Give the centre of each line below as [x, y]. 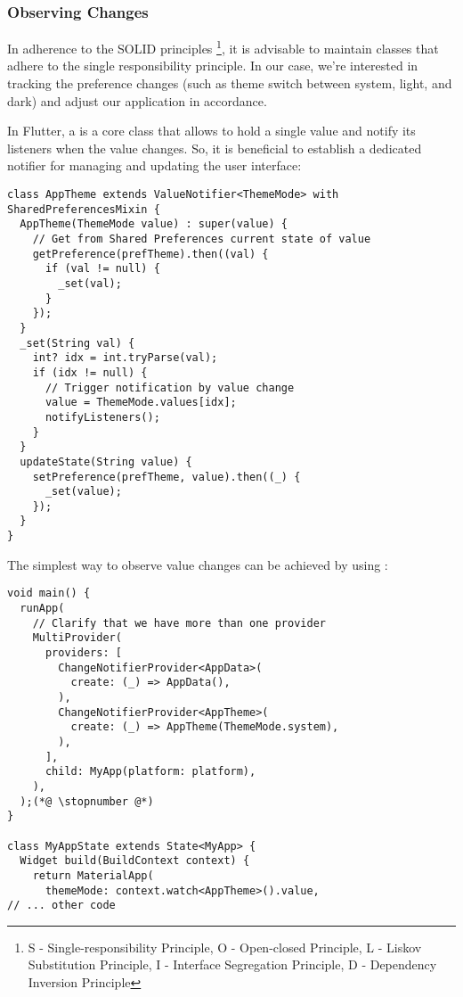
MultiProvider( [77, 638]
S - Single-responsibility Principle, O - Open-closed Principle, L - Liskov [225, 947]
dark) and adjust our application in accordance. [137, 100]
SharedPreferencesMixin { [84, 209]
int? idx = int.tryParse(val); [125, 358]
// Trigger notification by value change [170, 387]
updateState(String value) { [106, 461]
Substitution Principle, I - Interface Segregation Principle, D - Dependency [232, 964]
